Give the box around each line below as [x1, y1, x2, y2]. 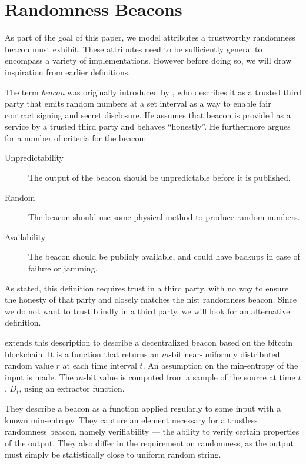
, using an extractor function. [19, 382, 125, 395]
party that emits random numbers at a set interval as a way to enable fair [5, 97, 271, 110]
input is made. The [5, 370, 74, 383]
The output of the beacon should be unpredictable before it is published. [28, 171, 291, 184]
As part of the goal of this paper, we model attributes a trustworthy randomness [5, 31, 295, 44]
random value [5, 359, 54, 372]
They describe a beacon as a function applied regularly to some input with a [5, 402, 281, 414]
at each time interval [62, 359, 137, 372]
